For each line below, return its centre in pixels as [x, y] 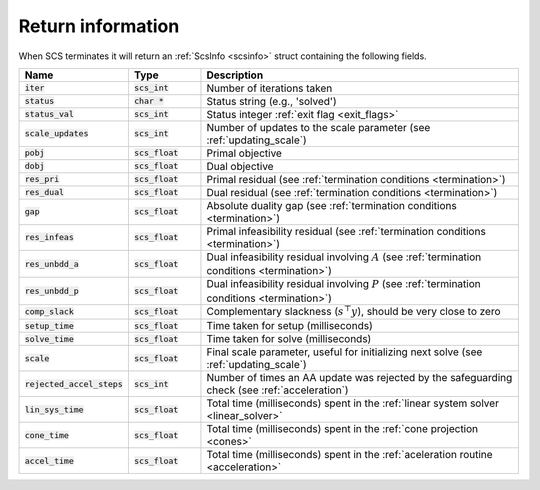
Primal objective [244, 153]
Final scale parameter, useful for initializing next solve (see [344, 352]
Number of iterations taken [269, 88]
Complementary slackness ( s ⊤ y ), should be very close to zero [353, 310]
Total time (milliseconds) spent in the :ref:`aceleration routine [350, 455]
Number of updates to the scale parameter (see [318, 127]
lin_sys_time [54, 409]
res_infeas [49, 237]
